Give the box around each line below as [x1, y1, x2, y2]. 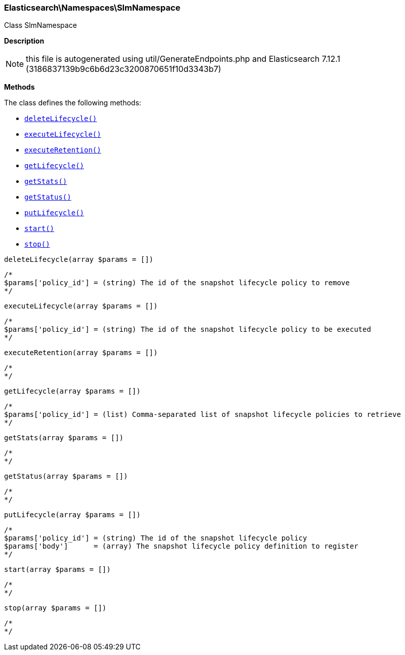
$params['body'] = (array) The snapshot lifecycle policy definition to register [4, 542, 358, 551]
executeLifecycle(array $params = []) [4, 302, 158, 311]
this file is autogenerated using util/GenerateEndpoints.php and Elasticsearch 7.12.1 [26, 54, 341, 64]
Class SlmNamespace [4, 21, 77, 30]
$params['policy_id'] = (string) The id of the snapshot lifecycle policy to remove [4, 279, 350, 287]
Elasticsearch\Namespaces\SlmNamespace [4, 3, 181, 13]
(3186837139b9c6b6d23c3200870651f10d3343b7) [26, 64, 221, 74]
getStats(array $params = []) [4, 434, 124, 442]
